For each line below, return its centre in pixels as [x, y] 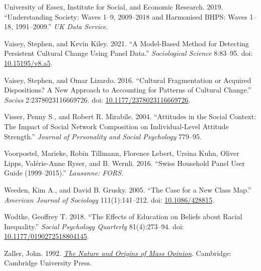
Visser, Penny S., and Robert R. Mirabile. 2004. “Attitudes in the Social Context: [130, 116]
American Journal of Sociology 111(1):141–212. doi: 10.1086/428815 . [109, 199]
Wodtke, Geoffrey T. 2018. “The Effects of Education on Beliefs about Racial [123, 216]
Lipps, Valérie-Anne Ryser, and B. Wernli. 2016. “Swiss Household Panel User [124, 163]
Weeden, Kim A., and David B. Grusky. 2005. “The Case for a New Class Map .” [128, 189]
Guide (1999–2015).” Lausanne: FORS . [64, 173]
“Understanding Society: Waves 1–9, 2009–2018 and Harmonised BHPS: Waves [126, 16]
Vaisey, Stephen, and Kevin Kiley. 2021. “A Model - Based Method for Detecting [126, 43]
